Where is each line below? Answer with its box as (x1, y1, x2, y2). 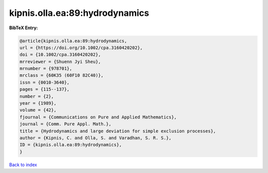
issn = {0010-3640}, (19, 79, 69, 85)
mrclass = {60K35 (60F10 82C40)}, (19, 72, 104, 78)
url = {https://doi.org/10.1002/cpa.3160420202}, (19, 45, 143, 51)
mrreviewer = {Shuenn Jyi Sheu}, (19, 58, 101, 64)
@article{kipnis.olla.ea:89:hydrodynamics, (19, 38, 128, 44)
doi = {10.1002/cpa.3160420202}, (19, 52, 101, 58)
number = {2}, (19, 93, 54, 99)
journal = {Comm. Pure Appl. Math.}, (19, 121, 112, 127)
